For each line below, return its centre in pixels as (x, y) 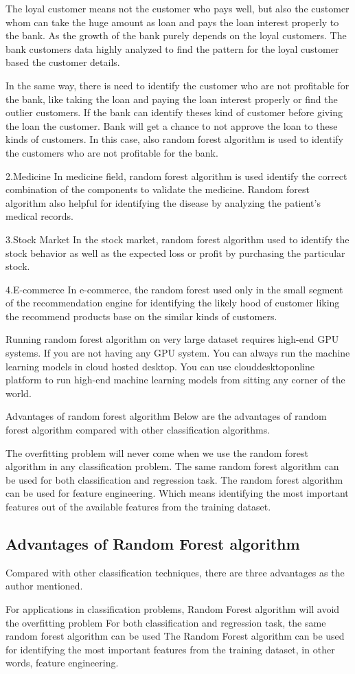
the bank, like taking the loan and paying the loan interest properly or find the (172, 99)
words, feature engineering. (62, 663)
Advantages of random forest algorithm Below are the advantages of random (166, 416)
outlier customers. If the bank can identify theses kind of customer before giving (174, 112)
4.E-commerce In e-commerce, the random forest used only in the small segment (174, 289)
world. (19, 393)
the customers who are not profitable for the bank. (112, 152)
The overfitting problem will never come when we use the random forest (157, 452)
